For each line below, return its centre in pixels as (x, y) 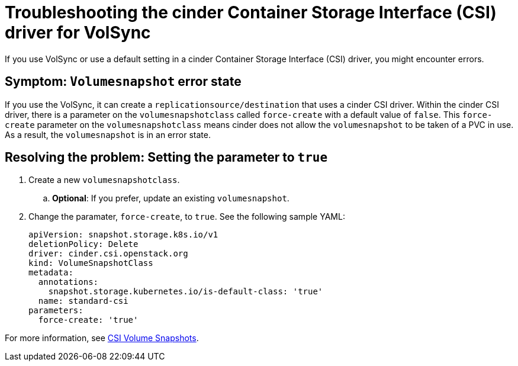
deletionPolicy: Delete (83, 244)
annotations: (68, 282)
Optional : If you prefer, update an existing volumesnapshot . (171, 198)
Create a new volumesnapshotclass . (104, 180)
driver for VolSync (78, 33)
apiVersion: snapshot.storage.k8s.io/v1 (123, 235)
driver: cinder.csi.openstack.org (108, 254)
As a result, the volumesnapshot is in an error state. (108, 134)
